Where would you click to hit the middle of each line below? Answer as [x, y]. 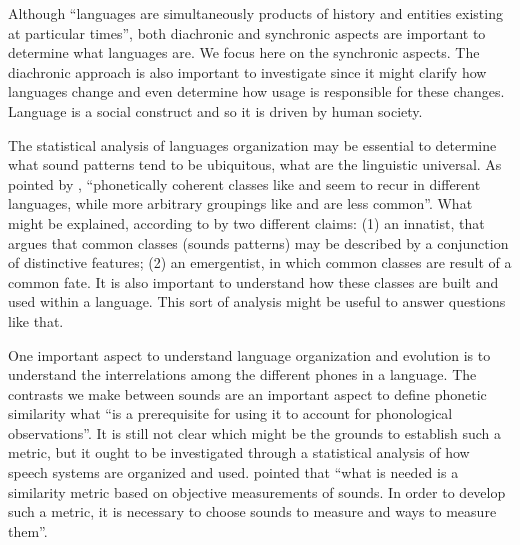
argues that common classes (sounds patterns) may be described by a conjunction [258, 242]
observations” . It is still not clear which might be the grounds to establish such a [255, 432]
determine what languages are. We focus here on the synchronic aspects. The [244, 52]
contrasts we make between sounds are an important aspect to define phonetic [247, 393]
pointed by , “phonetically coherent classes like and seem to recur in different [244, 183]
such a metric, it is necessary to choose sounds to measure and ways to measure [252, 511]
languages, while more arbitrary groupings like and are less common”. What [240, 203]
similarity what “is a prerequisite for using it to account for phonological [230, 413]
